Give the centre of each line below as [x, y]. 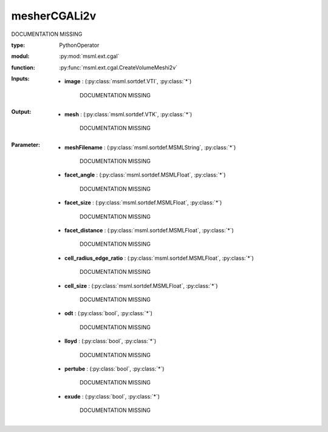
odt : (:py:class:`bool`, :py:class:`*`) [109, 313]
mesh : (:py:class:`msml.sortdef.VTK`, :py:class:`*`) [128, 114]
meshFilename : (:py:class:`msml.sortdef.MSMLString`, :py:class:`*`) [150, 147]
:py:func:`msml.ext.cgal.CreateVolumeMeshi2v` [118, 68]
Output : [21, 111]
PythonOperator [79, 45]
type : [18, 45]
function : [23, 68]
